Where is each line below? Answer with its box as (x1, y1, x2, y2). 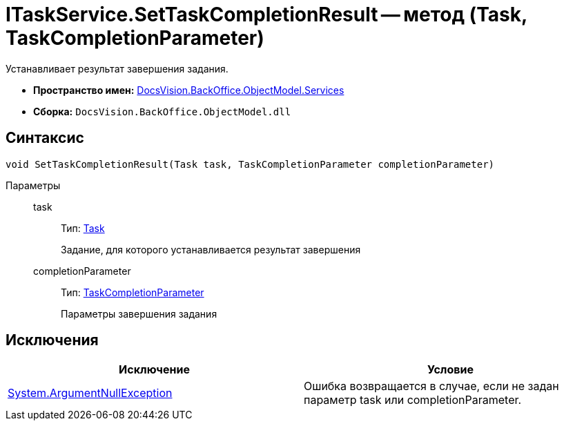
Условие (427, 362, 474, 377)
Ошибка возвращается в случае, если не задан (304, 379, 559, 394)
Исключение (119, 362, 190, 377)
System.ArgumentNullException (8, 386, 173, 400)
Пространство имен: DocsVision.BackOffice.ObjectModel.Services (33, 84, 344, 96)
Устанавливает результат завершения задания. (6, 62, 228, 75)
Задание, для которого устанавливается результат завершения (61, 243, 361, 255)
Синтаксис (6, 129, 84, 147)
